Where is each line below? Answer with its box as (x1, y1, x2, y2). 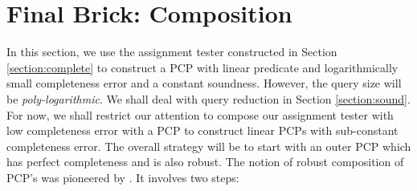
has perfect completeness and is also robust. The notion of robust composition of (6, 153, 404, 170)
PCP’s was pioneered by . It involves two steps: (6, 169, 239, 185)
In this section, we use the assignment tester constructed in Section (6, 43, 337, 60)
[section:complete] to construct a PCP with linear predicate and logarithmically (6, 59, 399, 75)
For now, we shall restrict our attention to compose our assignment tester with (6, 106, 394, 123)
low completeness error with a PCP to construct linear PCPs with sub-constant (6, 122, 399, 139)
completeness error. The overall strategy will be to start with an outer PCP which (6, 137, 411, 154)
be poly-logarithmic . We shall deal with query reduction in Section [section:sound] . (6, 90, 411, 107)
